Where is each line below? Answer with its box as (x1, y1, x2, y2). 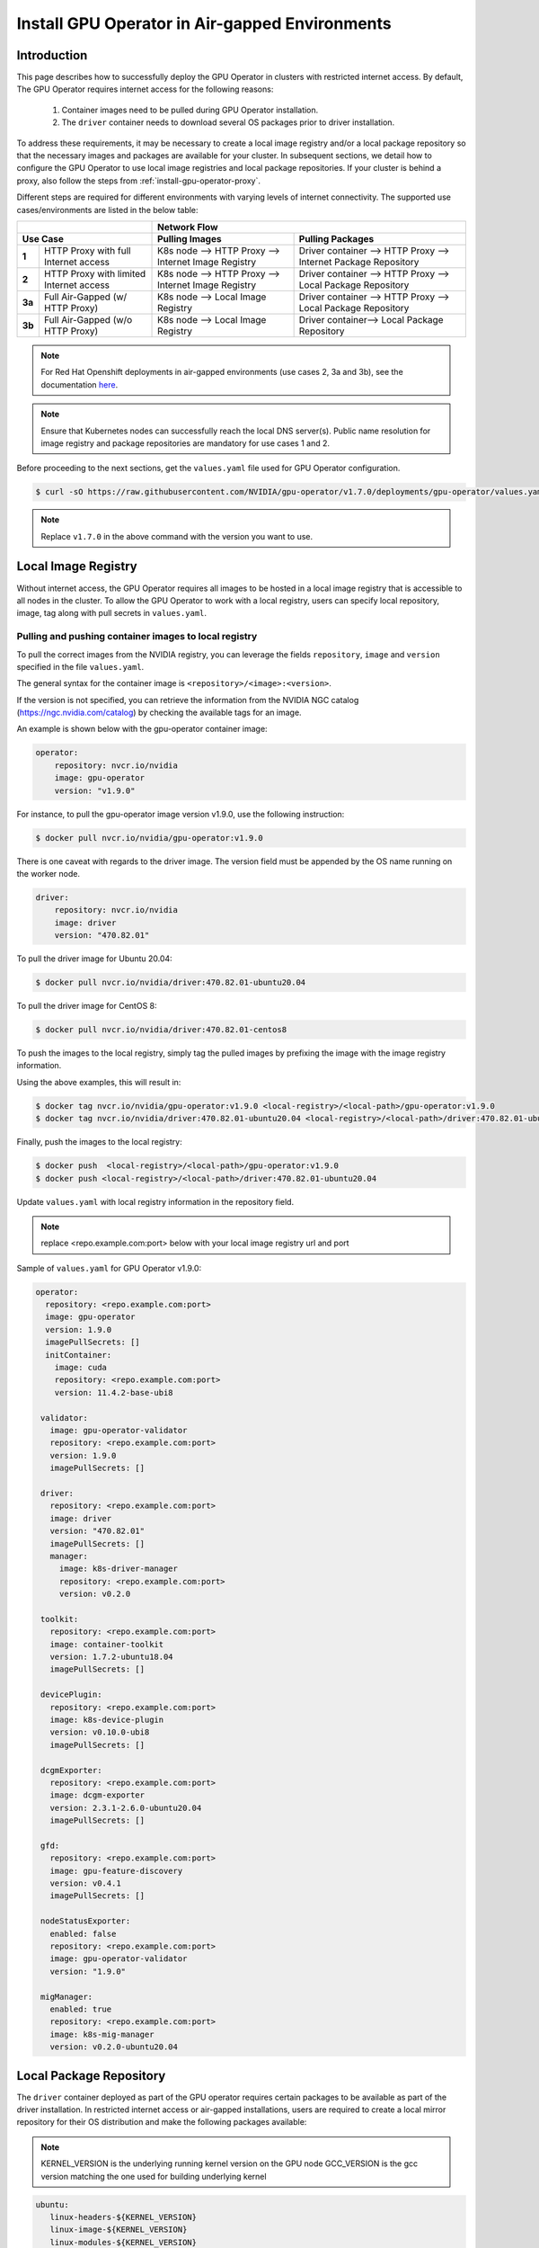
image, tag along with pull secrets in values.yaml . (16, 608, 207, 619)
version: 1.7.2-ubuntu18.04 (49, 1652, 174, 1663)
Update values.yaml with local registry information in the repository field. (16, 1196, 295, 1207)
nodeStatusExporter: (40, 1916, 131, 1926)
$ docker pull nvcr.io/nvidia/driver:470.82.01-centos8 (35, 1025, 287, 1035)
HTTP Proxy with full (43, 244, 131, 256)
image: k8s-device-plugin (49, 1714, 164, 1725)
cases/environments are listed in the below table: (16, 204, 199, 215)
